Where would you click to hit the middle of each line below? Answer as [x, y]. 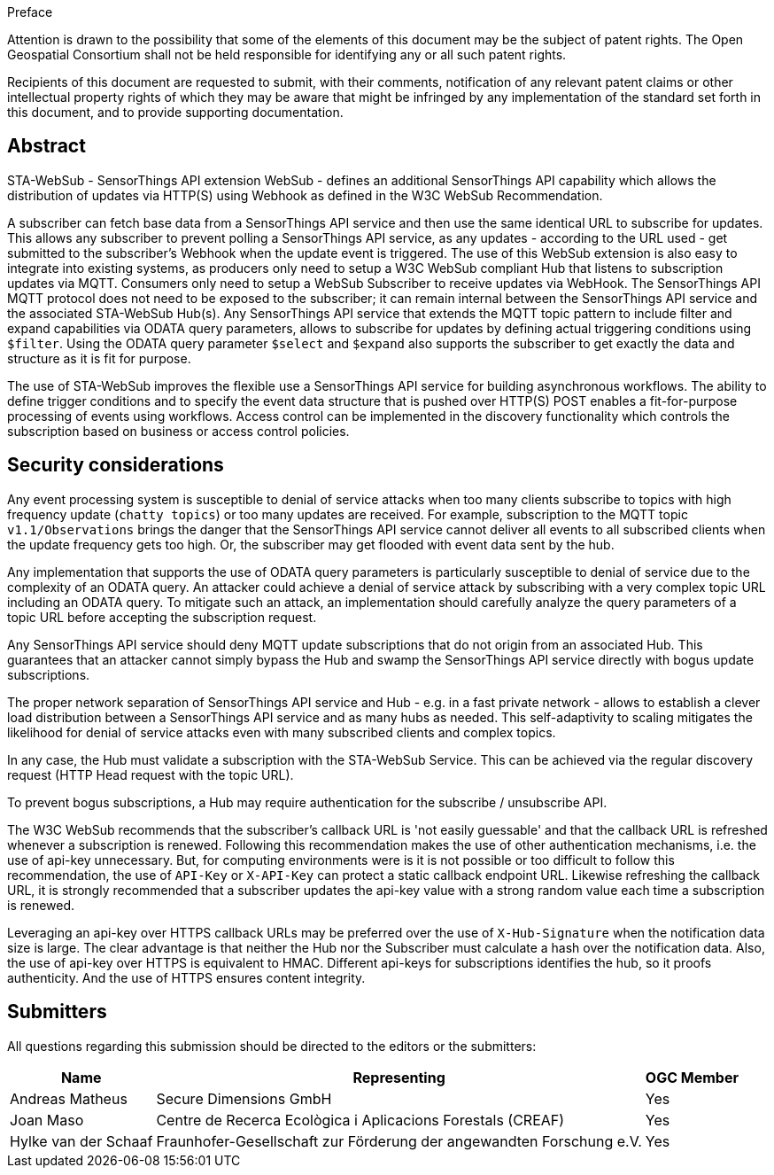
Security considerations [116, 465]
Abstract [46, 146]
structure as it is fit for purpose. [99, 358]
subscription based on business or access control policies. [178, 431]
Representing [399, 1077]
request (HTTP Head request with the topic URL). [151, 774]
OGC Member [692, 1077]
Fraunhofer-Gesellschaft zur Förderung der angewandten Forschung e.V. [399, 1141]
